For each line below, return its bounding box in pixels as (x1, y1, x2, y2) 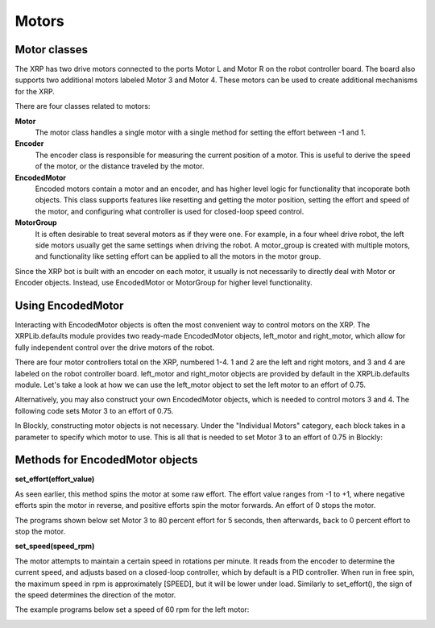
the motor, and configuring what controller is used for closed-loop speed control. (35, 206, 304, 216)
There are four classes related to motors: (14, 102, 151, 111)
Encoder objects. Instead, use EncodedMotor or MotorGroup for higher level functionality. (14, 278, 313, 288)
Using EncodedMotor (14, 298, 124, 312)
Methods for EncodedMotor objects (14, 453, 198, 467)
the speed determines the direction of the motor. (14, 589, 176, 600)
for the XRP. (14, 86, 56, 96)
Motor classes (14, 43, 89, 56)
